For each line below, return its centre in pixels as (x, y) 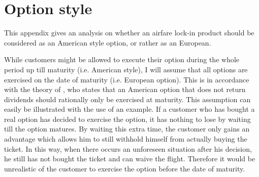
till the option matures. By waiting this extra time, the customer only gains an (127, 129)
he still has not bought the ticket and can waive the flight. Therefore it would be (130, 159)
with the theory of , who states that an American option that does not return (125, 89)
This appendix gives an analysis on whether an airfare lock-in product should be (129, 33)
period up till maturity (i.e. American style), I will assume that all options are (126, 69)
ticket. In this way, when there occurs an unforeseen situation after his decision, (128, 148)
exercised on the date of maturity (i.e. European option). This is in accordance (127, 79)
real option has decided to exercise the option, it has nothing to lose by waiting (127, 119)
